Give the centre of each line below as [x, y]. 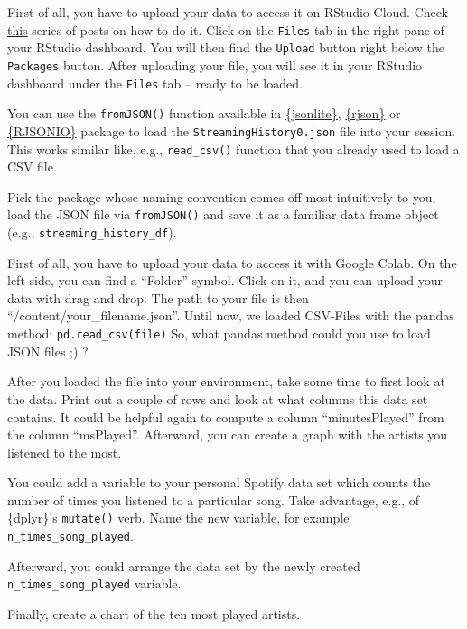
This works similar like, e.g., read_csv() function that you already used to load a [233, 148]
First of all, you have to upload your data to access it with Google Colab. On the [232, 262]
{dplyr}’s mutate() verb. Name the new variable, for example [178, 518]
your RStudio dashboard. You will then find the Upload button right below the [226, 47]
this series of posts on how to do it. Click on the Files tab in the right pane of [226, 29]
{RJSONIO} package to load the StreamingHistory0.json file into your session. [232, 130]
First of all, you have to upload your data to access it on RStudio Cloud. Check [228, 12]
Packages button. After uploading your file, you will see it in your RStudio [215, 65]
